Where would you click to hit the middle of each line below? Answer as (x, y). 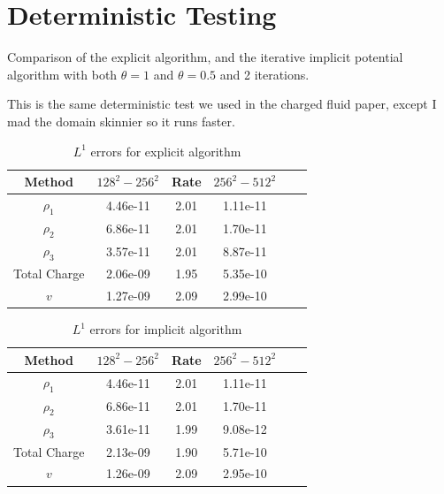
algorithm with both (62, 74)
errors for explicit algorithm (166, 151)
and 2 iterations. (264, 74)
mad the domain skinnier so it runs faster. (121, 121)
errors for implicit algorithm (166, 329)
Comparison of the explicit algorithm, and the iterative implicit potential (205, 57)
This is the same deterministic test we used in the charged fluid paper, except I (222, 104)
